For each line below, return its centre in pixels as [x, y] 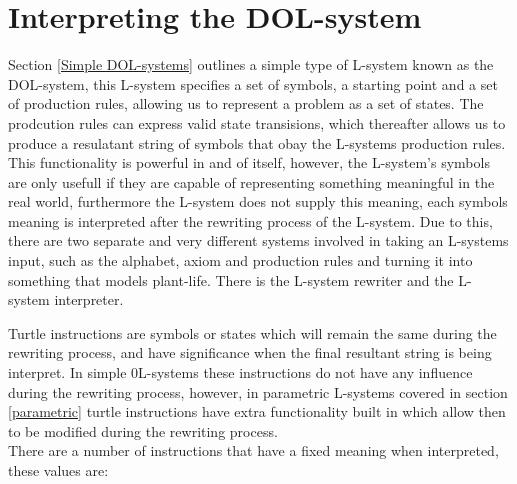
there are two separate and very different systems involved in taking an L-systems [258, 240]
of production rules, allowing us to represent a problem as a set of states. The [246, 103]
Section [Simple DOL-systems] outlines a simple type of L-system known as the [251, 64]
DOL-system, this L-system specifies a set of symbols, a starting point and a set [253, 83]
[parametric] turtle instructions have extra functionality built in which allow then [257, 411]
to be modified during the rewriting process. [143, 430]
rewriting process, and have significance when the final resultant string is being [250, 352]
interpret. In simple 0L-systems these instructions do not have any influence [240, 372]
